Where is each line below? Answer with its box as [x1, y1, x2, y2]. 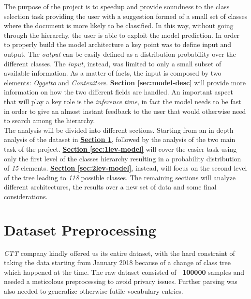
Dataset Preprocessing [4, 220, 156, 239]
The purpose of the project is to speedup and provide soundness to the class [4, 1, 230, 11]
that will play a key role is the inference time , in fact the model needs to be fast [4, 96, 241, 106]
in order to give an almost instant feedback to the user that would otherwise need [4, 106, 246, 116]
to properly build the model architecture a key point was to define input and [4, 39, 232, 49]
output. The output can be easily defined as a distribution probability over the [4, 48, 236, 59]
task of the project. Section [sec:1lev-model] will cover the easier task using [4, 143, 237, 154]
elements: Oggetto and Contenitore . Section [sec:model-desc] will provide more [4, 77, 246, 87]
